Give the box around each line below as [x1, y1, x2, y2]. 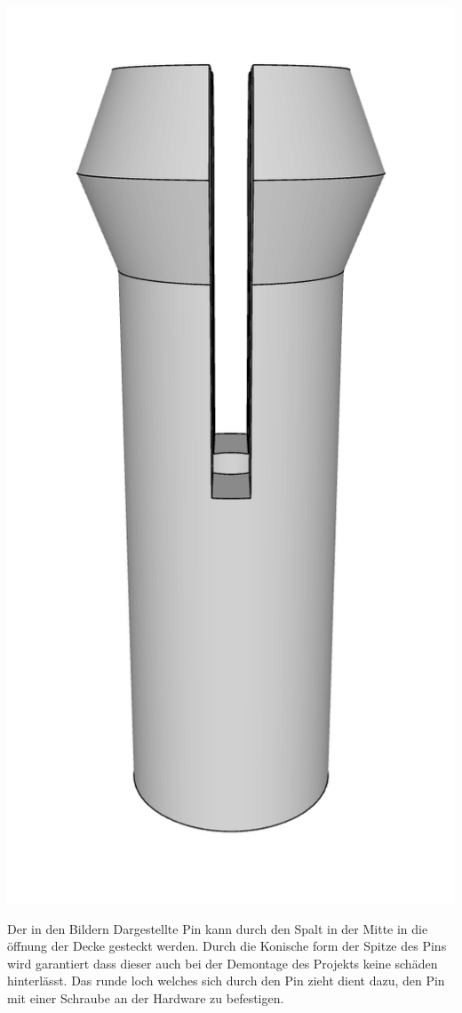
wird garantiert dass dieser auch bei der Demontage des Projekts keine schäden [7, 953, 438, 972]
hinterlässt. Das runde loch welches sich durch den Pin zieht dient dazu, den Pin [7, 971, 445, 990]
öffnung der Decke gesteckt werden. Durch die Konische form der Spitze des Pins [7, 937, 447, 955]
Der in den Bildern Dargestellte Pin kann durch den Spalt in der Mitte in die [7, 919, 428, 937]
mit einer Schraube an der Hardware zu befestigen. [7, 988, 284, 1007]
